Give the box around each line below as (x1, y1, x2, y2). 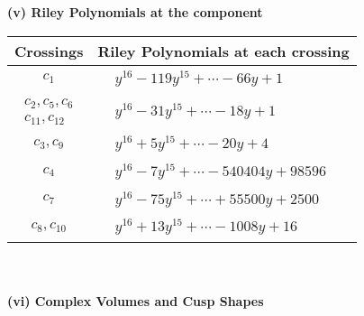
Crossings (14, 40, 84, 61)
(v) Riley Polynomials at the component (7, 3, 263, 21)
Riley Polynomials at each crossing (97, 40, 350, 61)
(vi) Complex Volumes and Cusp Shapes (7, 291, 264, 310)
